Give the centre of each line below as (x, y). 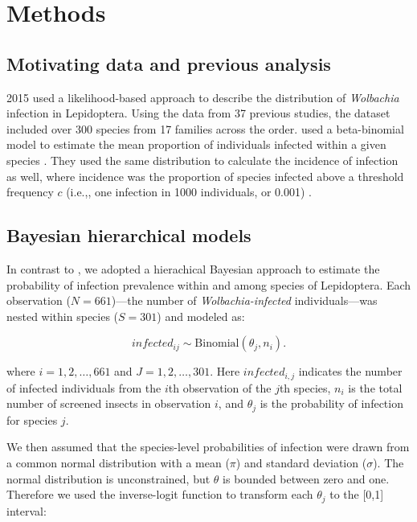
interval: (27, 510)
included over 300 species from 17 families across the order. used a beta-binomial (205, 128)
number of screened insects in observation (109, 403)
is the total (375, 387)
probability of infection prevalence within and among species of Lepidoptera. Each (209, 284)
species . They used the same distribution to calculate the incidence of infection (202, 160)
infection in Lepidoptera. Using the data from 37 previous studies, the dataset (198, 113)
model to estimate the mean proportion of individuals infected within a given (196, 144)
